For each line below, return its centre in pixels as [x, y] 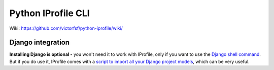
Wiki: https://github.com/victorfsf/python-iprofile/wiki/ [66, 28]
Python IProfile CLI [49, 13]
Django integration [40, 43]
